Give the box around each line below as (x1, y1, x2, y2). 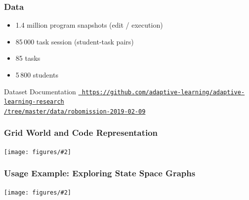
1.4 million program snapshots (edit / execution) (15, 20, 163, 30)
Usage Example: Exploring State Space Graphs (4, 167, 196, 179)
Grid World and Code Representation (4, 126, 158, 139)
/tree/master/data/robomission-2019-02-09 (4, 108, 146, 115)
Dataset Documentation (4, 86, 76, 96)
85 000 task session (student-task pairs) (15, 36, 134, 46)
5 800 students (15, 70, 58, 80)
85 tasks (15, 53, 41, 63)
